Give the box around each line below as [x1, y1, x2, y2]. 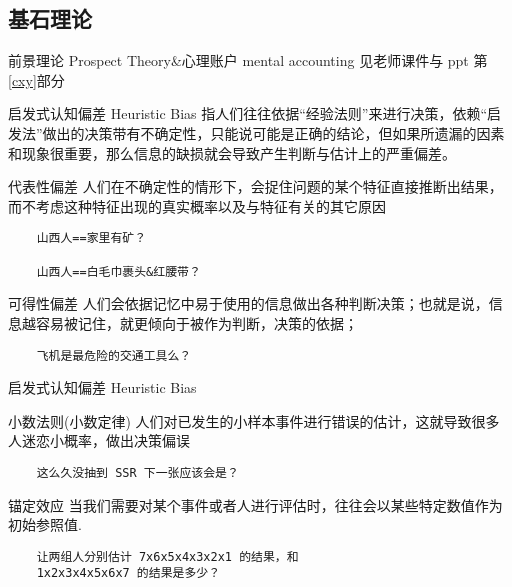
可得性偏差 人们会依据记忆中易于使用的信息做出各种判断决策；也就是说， [8, 293, 489, 314]
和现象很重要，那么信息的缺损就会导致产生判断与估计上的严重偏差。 [8, 142, 456, 163]
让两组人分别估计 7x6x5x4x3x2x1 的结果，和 [36, 549, 299, 564]
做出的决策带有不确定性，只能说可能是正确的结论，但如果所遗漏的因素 [42, 122, 505, 143]
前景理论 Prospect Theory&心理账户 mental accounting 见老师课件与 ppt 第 [8, 50, 488, 71]
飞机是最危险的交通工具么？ [36, 348, 192, 363]
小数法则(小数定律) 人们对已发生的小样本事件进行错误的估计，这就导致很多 [8, 410, 500, 431]
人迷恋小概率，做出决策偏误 [8, 430, 190, 451]
